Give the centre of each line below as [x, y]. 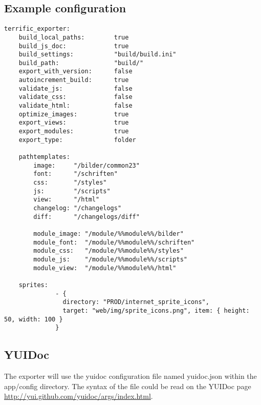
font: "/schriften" [75, 174]
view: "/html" [67, 200]
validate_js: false [75, 88]
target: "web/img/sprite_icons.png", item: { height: [156, 310]
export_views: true [74, 123]
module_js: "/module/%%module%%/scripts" [110, 259]
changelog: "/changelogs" [78, 208]
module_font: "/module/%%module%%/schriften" [114, 242]
